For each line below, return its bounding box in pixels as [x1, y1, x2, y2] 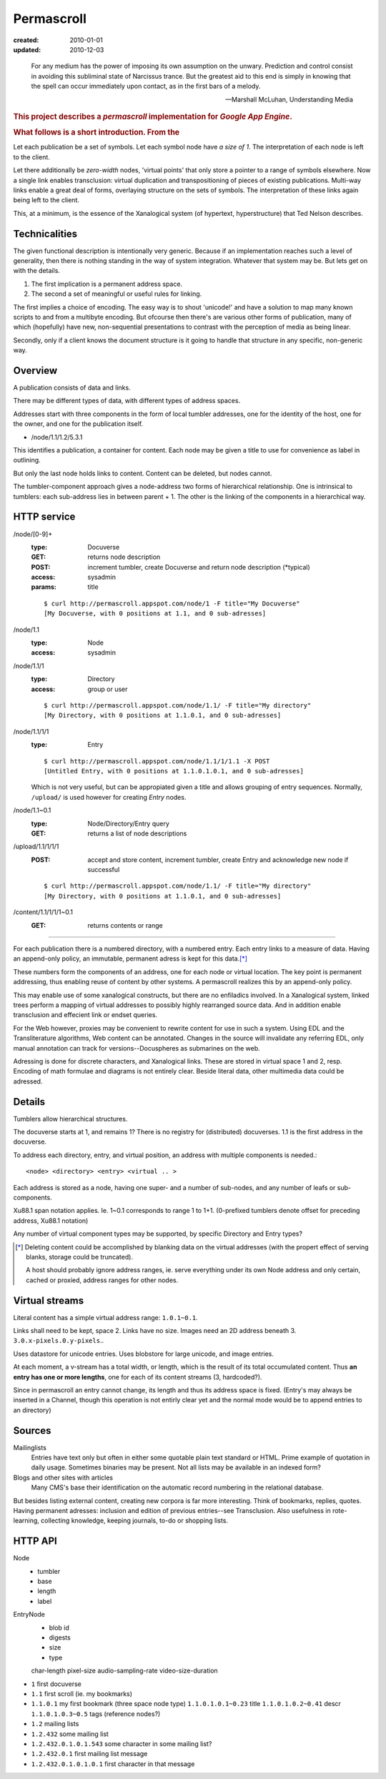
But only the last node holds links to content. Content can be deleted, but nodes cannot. [13, 469, 272, 477]
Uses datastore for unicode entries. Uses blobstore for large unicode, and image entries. [13, 1349, 274, 1358]
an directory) [13, 1405, 51, 1414]
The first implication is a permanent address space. [31, 279, 182, 288]
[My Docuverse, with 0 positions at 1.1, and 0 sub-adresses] [44, 610, 267, 618]
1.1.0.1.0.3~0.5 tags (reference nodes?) [31, 1709, 161, 1718]
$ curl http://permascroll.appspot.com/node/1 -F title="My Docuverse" [44, 599, 300, 608]
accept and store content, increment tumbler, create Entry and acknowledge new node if [87, 855, 349, 864]
